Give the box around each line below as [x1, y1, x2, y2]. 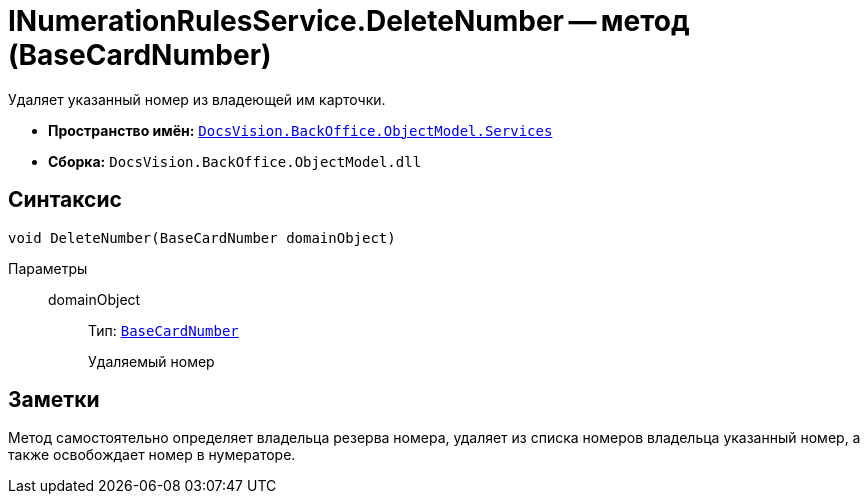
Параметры [8, 259, 88, 277]
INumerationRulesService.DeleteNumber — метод [8, 4, 690, 38]
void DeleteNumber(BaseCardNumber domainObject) [8, 229, 396, 246]
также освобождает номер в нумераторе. [8, 446, 296, 464]
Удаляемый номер [88, 352, 215, 370]
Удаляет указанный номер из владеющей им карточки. [8, 90, 386, 108]
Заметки [8, 387, 100, 413]
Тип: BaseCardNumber [88, 321, 239, 339]
